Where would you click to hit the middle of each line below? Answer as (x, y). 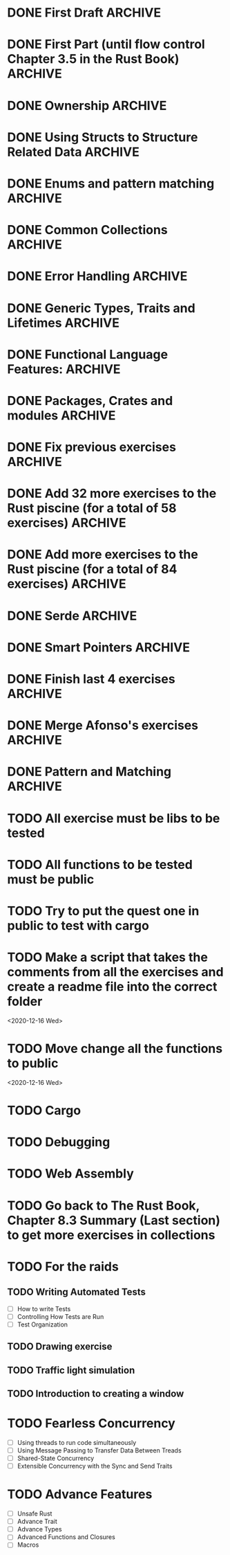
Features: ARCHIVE (64, 369)
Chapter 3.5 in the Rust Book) (93, 59)
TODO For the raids (63, 1267)
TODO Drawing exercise (60, 1347)
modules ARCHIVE (61, 415)
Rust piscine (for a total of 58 (92, 509)
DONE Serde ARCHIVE (72, 616)
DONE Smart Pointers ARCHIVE (98, 647)
